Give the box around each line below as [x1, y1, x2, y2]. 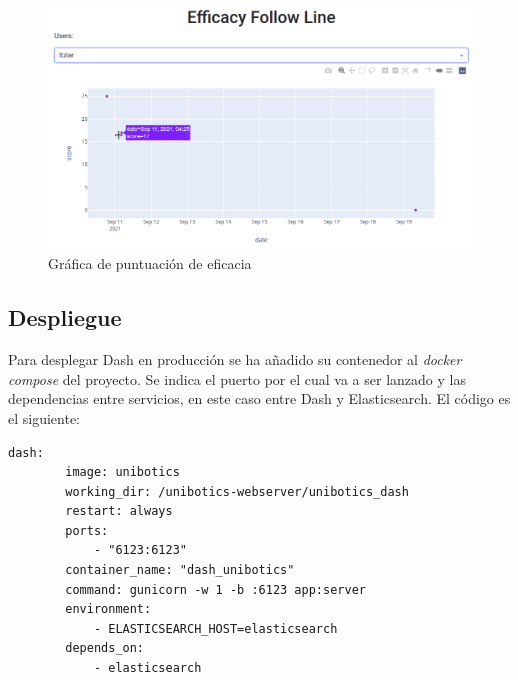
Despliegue [8, 302, 122, 333]
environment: [65, 602, 152, 617]
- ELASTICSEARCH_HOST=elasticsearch [93, 621, 338, 636]
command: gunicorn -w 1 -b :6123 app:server [65, 582, 366, 597]
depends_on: [65, 641, 145, 656]
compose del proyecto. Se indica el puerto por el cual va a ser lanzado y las [8, 368, 466, 389]
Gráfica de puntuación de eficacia [48, 253, 252, 274]
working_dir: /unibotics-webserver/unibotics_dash [65, 484, 409, 499]
